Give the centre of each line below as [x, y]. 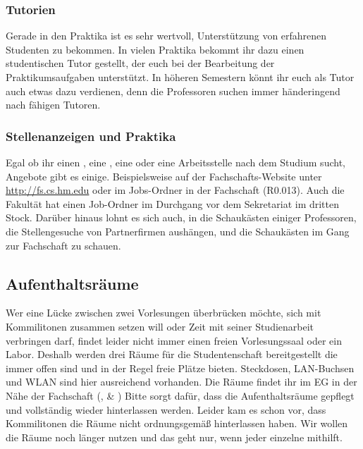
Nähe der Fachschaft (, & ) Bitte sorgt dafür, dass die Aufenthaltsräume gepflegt [180, 395]
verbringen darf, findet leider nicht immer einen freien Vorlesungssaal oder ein [174, 340]
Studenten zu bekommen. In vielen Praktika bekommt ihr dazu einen [155, 49]
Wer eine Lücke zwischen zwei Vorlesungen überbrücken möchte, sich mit [164, 313]
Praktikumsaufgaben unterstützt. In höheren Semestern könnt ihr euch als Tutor [180, 77]
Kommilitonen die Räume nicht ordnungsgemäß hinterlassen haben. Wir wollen [177, 423]
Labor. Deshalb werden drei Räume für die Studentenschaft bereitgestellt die [172, 354]
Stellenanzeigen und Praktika [91, 136]
